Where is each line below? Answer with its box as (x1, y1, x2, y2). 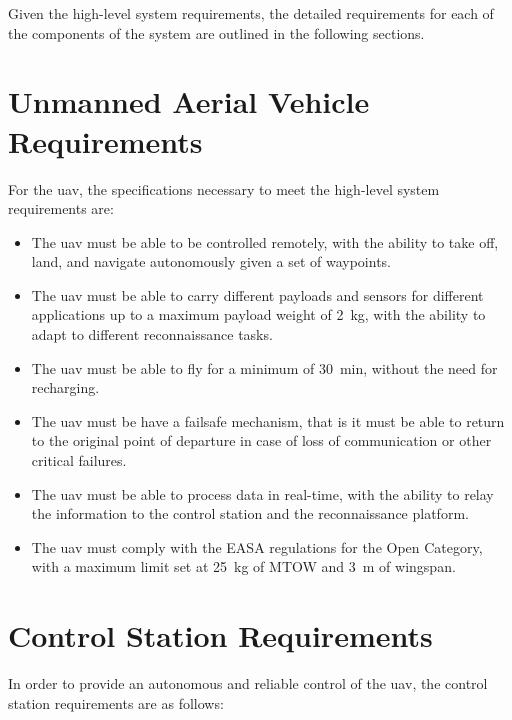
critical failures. (31, 450, 127, 471)
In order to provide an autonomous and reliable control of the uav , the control (8, 673, 488, 694)
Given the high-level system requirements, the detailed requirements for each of (8, 3, 494, 23)
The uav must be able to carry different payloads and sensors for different (31, 284, 484, 305)
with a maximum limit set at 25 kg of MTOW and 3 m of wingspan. (31, 556, 456, 577)
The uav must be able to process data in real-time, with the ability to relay (31, 483, 494, 504)
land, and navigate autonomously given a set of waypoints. (31, 251, 391, 272)
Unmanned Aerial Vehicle (8, 81, 370, 122)
